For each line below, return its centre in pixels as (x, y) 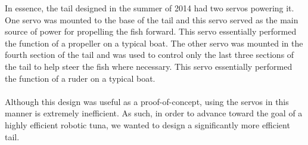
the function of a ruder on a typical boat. (80, 78)
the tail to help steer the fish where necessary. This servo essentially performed (149, 66)
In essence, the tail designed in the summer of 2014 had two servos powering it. (150, 8)
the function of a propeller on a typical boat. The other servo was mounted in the (154, 43)
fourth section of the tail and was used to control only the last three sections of (150, 55)
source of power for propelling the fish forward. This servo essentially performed (151, 31)
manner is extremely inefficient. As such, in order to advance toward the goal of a (154, 113)
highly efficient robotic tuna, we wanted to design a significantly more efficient (147, 124)
